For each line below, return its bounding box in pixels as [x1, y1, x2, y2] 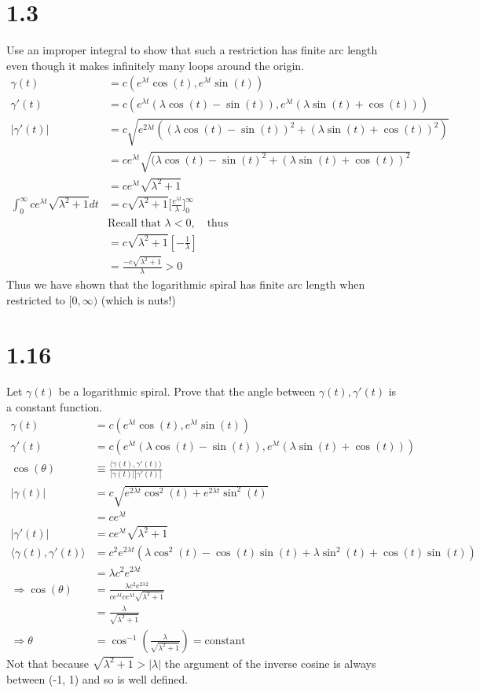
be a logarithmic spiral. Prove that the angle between [58, 383, 316, 400]
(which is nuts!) [101, 291, 176, 308]
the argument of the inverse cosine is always [164, 654, 376, 671]
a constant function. [6, 399, 103, 415]
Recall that [108, 218, 161, 230]
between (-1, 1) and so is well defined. [6, 670, 189, 687]
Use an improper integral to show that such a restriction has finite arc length [6, 42, 378, 58]
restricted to [6, 291, 65, 308]
